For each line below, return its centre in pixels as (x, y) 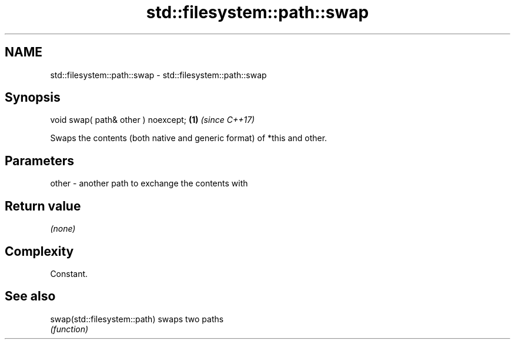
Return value (43, 206)
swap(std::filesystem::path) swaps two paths (137, 319)
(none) (63, 229)
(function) (69, 329)
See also (30, 296)
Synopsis (33, 98)
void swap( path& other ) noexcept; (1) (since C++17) (153, 120)
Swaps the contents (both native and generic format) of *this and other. (189, 138)
